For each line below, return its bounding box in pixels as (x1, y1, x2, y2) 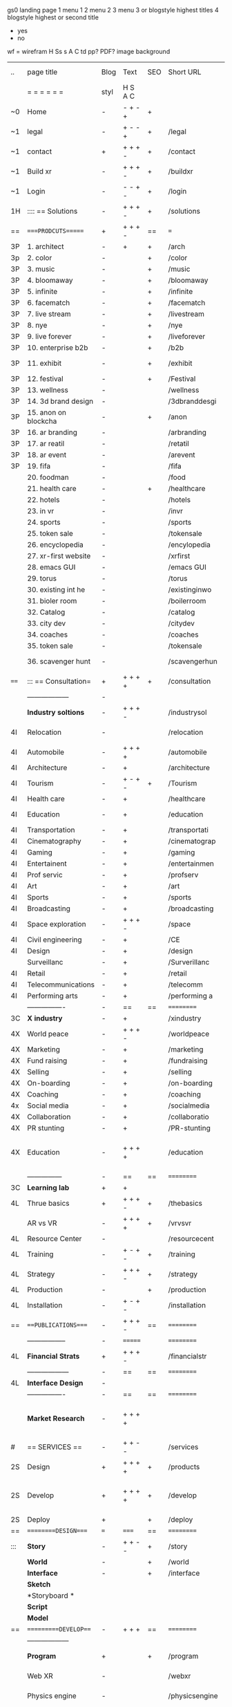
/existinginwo (168, 585, 212, 594)
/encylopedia (168, 540, 211, 549)
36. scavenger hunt (27, 657, 91, 666)
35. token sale (27, 641, 74, 651)
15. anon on (27, 408, 67, 417)
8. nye (27, 321, 48, 330)
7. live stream (27, 309, 71, 319)
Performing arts (27, 991, 78, 1000)
